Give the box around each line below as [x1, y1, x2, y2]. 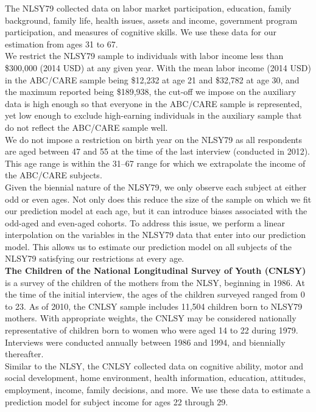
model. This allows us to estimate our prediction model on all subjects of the [5, 240, 292, 253]
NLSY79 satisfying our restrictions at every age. [5, 252, 184, 265]
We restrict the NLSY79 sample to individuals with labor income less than [5, 49, 284, 62]
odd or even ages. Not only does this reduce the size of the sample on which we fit [5, 192, 312, 205]
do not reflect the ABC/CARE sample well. [5, 120, 168, 133]
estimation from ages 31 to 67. [5, 37, 118, 50]
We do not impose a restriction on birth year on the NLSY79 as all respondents [5, 133, 303, 145]
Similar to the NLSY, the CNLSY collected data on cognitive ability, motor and [5, 359, 304, 372]
